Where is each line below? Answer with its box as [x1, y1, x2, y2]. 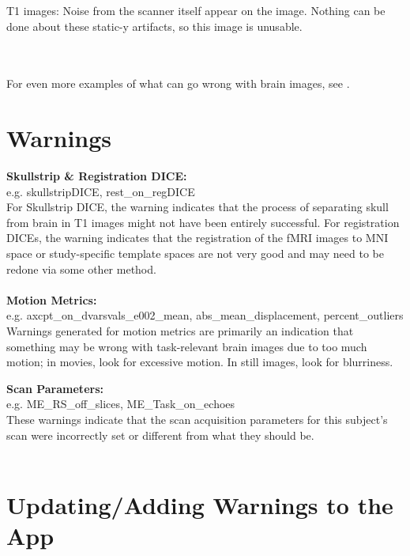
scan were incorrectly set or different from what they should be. [6, 426, 314, 443]
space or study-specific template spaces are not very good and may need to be [6, 245, 385, 262]
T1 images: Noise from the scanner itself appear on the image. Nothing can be [6, 2, 386, 18]
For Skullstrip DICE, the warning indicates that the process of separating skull [6, 199, 389, 215]
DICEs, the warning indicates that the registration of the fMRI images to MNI [6, 229, 389, 246]
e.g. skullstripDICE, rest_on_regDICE [6, 183, 195, 199]
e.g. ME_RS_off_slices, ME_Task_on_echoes [6, 395, 235, 412]
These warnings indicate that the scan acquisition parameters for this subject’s [6, 411, 388, 427]
